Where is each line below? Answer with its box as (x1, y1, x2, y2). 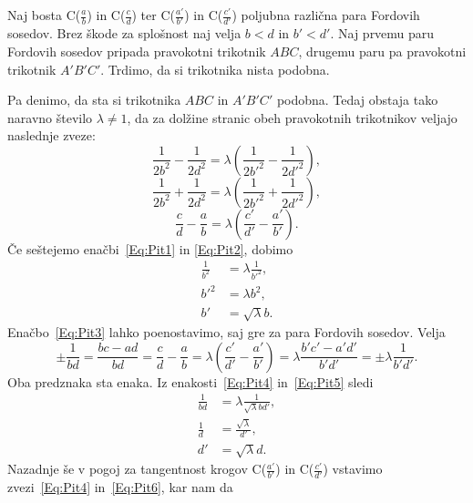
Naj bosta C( (7, 5, 81, 24)
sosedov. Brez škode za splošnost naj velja (7, 24, 242, 43)
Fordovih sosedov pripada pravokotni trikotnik (7, 41, 266, 60)
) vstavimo (323, 459, 383, 478)
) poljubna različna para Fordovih (231, 5, 420, 24)
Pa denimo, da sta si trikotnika (7, 90, 181, 109)
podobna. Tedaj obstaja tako (276, 90, 438, 109)
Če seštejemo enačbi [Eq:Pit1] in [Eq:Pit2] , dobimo (7, 239, 293, 258)
